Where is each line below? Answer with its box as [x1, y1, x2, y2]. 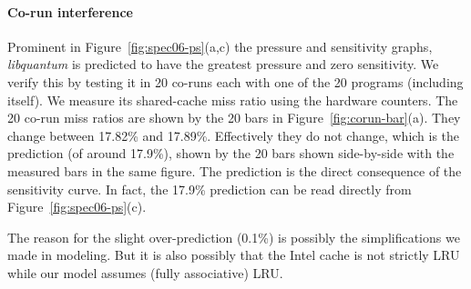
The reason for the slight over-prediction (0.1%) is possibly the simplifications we [7, 227, 460, 246]
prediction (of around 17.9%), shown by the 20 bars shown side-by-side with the [7, 144, 455, 163]
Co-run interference [7, 2, 133, 21]
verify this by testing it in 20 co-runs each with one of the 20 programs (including [7, 72, 464, 91]
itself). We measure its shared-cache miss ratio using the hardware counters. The [7, 90, 458, 109]
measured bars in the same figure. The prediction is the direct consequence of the [7, 161, 462, 180]
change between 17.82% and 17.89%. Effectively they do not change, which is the [7, 125, 460, 144]
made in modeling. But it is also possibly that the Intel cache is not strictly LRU [7, 245, 460, 264]
